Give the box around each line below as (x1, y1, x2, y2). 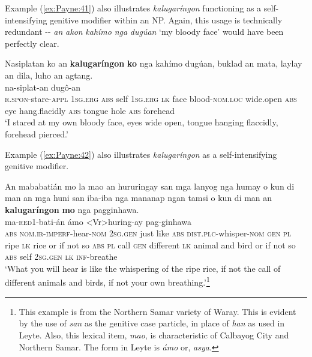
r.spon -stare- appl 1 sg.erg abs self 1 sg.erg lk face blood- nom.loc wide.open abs (5, 92, 297, 105)
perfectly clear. (5, 37, 59, 49)
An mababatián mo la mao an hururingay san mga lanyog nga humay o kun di (5, 179, 295, 192)
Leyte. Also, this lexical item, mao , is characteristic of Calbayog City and (19, 328, 289, 341)
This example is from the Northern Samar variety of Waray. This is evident (19, 305, 296, 317)
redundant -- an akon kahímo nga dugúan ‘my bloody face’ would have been (5, 25, 284, 38)
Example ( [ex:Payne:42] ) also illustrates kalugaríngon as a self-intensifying (5, 148, 277, 160)
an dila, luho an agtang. (5, 68, 93, 81)
